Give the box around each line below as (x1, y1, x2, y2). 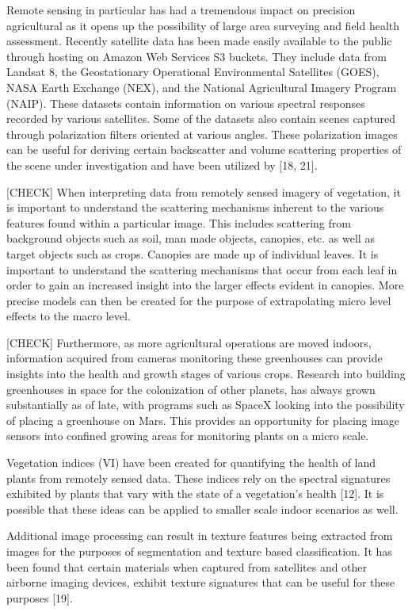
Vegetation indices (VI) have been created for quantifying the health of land (6, 454, 376, 471)
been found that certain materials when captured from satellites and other (6, 558, 368, 575)
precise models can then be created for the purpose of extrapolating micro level (6, 292, 391, 308)
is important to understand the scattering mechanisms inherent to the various (6, 199, 384, 216)
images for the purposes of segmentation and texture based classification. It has (6, 543, 392, 559)
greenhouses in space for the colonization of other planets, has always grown (6, 381, 376, 397)
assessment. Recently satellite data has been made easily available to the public (6, 33, 392, 49)
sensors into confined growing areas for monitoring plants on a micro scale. (6, 427, 369, 444)
